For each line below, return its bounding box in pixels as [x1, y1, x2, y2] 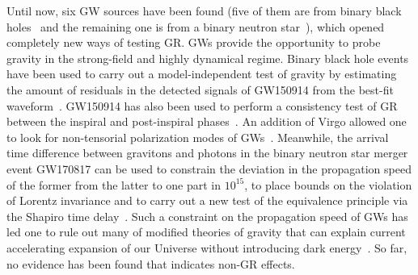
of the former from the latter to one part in [6, 176, 222, 193]
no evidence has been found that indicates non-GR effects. [6, 255, 295, 272]
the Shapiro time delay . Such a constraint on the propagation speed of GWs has [6, 207, 408, 224]
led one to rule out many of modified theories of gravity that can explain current [6, 223, 406, 240]
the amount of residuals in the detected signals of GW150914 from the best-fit [6, 81, 394, 98]
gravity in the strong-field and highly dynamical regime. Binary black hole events [6, 49, 409, 66]
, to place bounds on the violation [244, 176, 412, 193]
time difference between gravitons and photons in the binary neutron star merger [6, 144, 408, 161]
